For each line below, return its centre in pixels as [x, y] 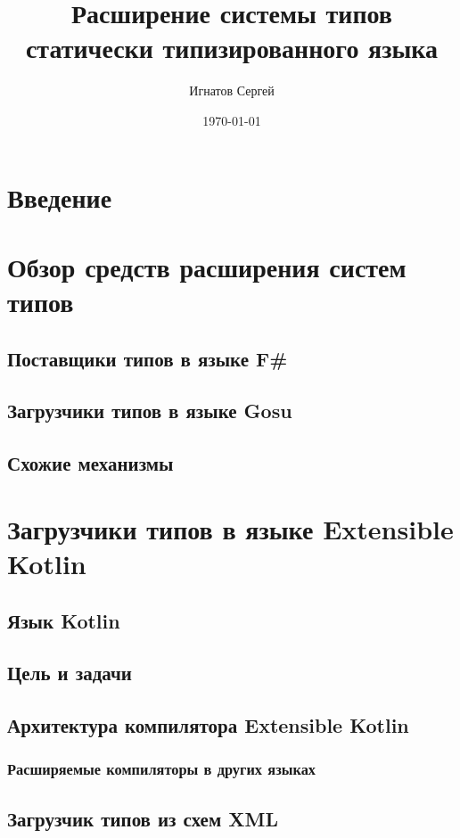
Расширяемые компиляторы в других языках [162, 769]
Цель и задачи [70, 673]
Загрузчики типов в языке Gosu [150, 411]
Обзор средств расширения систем [207, 266]
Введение [60, 197]
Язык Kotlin [64, 620]
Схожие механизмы [90, 463]
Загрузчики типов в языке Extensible [230, 528]
